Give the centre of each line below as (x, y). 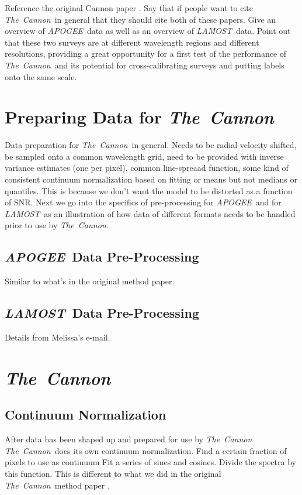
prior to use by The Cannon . (57, 225)
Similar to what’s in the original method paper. (90, 281)
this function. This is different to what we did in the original (113, 473)
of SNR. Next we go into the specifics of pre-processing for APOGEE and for (143, 202)
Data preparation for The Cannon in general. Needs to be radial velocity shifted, (151, 145)
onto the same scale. (41, 76)
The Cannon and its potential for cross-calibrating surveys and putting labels (145, 65)
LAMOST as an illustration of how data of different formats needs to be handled (150, 213)
